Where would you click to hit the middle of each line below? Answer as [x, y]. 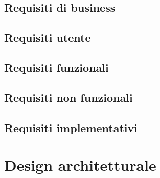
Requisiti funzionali [56, 67]
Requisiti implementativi [71, 127]
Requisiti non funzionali [68, 97]
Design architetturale [80, 165]
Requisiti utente [48, 37]
